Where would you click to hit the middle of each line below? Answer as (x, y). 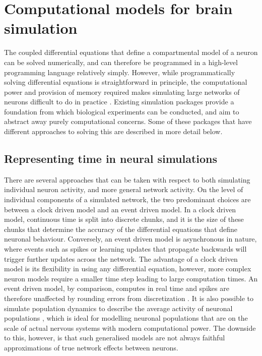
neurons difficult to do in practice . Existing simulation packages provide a (119, 102)
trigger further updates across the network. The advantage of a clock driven (121, 258)
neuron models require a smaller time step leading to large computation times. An (131, 278)
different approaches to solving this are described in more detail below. (113, 131)
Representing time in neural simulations (111, 159)
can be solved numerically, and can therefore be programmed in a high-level (121, 62)
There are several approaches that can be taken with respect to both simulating (127, 179)
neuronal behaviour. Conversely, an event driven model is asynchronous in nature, (130, 239)
